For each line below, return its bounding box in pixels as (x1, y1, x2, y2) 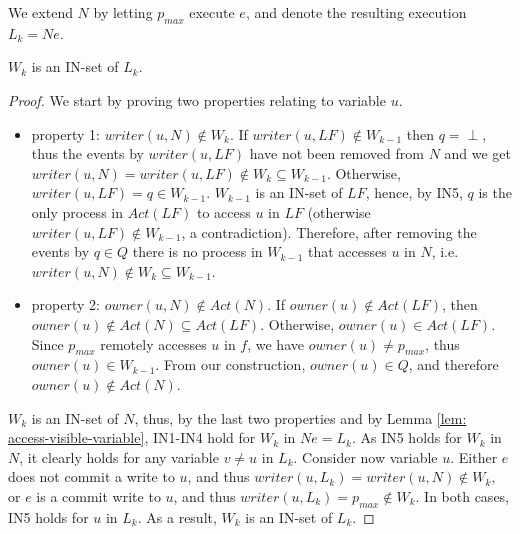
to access (196, 201, 251, 222)
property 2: (31, 294, 100, 315)
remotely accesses (100, 333, 207, 354)
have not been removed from (249, 143, 424, 164)
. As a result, (137, 506, 217, 527)
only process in (31, 201, 123, 222)
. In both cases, (415, 485, 510, 506)
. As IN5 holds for (351, 427, 462, 448)
